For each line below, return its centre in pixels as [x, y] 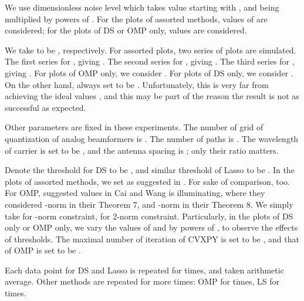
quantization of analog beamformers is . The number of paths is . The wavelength [152, 138]
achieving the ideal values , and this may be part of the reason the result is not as [152, 96]
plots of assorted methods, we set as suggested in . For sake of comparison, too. [147, 181]
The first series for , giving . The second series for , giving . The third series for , [150, 61]
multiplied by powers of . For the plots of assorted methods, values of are [136, 18]
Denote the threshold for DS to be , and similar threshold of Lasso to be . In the [150, 170]
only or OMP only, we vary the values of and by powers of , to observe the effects [151, 227]
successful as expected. [45, 107]
